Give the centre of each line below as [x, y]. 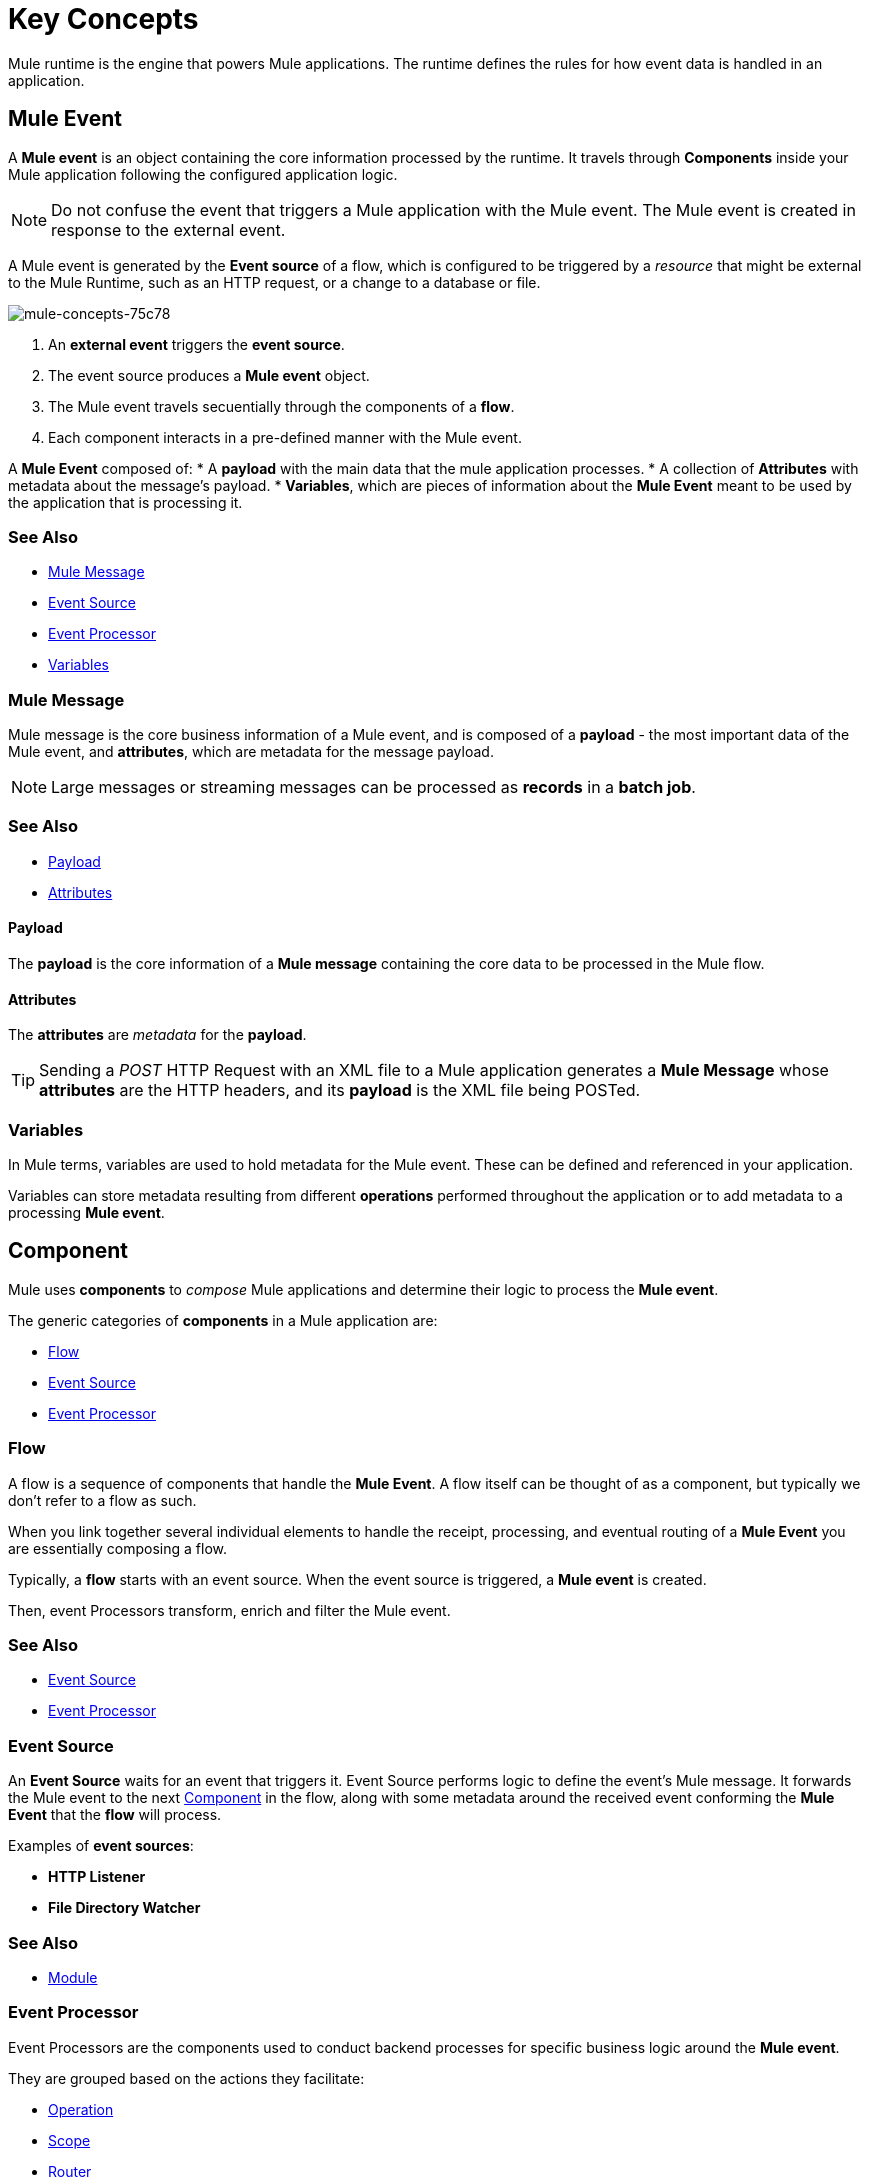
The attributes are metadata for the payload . [157, 1035]
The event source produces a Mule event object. [209, 375]
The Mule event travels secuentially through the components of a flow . [281, 406]
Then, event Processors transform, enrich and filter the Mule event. [229, 1610]
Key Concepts [103, 19]
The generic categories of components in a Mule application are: [223, 1320]
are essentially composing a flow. [118, 1548]
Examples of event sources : [101, 1846]
